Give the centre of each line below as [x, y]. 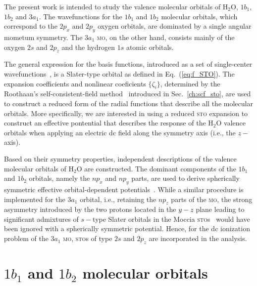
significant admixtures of [41, 219]
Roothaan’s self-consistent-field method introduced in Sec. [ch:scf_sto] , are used [128, 94]
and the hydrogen [88, 47]
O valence [231, 123]
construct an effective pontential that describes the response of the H [109, 123]
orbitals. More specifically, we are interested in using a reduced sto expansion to [126, 113]
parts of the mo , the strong [212, 199]
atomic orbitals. [150, 47]
